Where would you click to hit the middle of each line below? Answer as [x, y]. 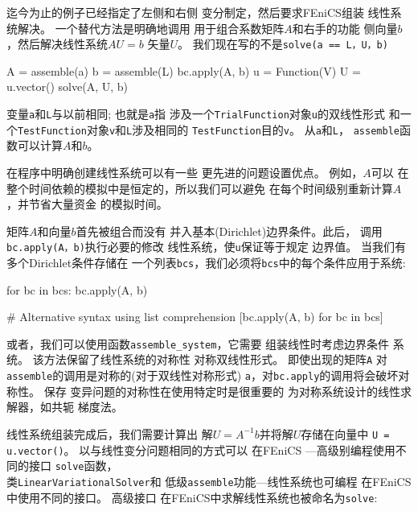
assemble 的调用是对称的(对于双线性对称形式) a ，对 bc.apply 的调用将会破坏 [203, 375]
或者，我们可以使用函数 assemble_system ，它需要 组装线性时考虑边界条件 [198, 343]
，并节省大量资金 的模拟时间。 [87, 204]
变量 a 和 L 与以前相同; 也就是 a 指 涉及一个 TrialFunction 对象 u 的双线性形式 [196, 114]
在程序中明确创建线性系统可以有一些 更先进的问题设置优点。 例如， [185, 172]
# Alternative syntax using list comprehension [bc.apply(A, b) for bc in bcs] [195, 317]
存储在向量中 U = [345, 433]
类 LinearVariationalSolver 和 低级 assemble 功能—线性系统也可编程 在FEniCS [209, 481]
